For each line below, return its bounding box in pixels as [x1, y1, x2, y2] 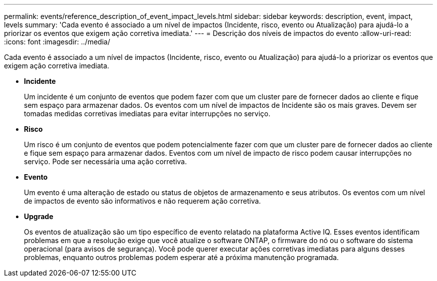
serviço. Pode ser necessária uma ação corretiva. [24, 157, 187, 166]
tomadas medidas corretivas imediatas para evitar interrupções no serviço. [24, 109, 270, 118]
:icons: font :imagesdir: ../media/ [4, 37, 110, 46]
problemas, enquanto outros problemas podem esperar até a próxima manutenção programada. [24, 253, 339, 262]
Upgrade [24, 212, 53, 221]
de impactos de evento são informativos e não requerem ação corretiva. [24, 197, 261, 205]
